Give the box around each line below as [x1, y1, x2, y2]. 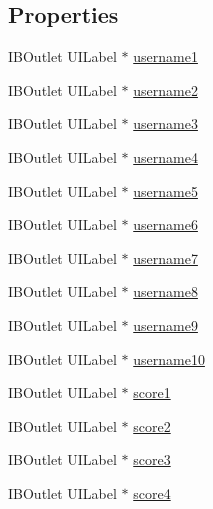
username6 [133, 214, 198, 235]
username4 [133, 146, 198, 167]
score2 [133, 415, 171, 436]
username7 [133, 247, 198, 268]
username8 [133, 281, 198, 302]
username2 [133, 79, 198, 100]
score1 [133, 382, 171, 403]
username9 [133, 314, 198, 335]
